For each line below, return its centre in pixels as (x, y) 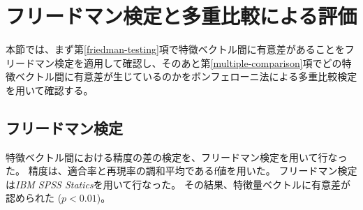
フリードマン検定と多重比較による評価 (181, 16)
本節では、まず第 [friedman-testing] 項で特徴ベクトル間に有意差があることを (175, 49)
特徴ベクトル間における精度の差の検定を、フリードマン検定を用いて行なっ (177, 157)
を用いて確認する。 (50, 90)
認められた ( (34, 198)
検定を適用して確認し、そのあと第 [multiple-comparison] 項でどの (198, 62)
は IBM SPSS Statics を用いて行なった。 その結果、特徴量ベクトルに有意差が (178, 184)
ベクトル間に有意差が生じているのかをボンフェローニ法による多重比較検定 (186, 76)
